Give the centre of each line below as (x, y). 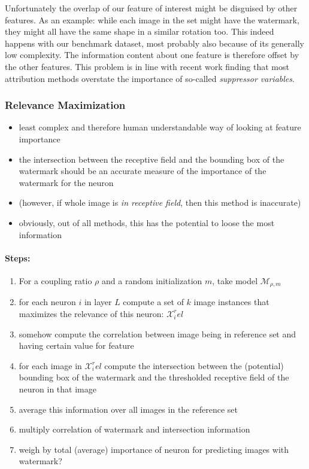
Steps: (18, 258)
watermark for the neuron (66, 182)
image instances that (231, 302)
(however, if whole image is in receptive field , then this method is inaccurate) (160, 202)
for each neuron (47, 302)
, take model (235, 280)
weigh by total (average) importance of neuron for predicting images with (154, 449)
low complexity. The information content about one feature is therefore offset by (152, 55)
